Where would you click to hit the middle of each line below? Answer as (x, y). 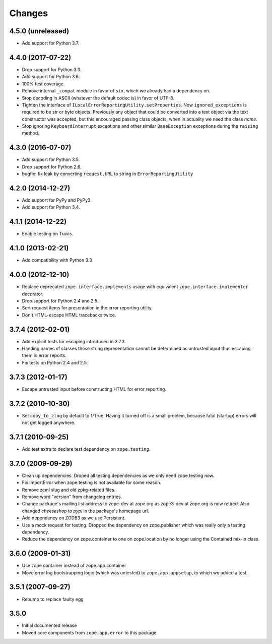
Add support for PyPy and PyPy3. (57, 200)
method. (31, 133)
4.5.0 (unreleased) (39, 31)
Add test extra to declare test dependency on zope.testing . (86, 449)
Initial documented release (49, 625)
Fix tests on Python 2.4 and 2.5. (55, 362)
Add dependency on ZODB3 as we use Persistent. (74, 518)
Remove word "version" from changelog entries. (72, 497)
